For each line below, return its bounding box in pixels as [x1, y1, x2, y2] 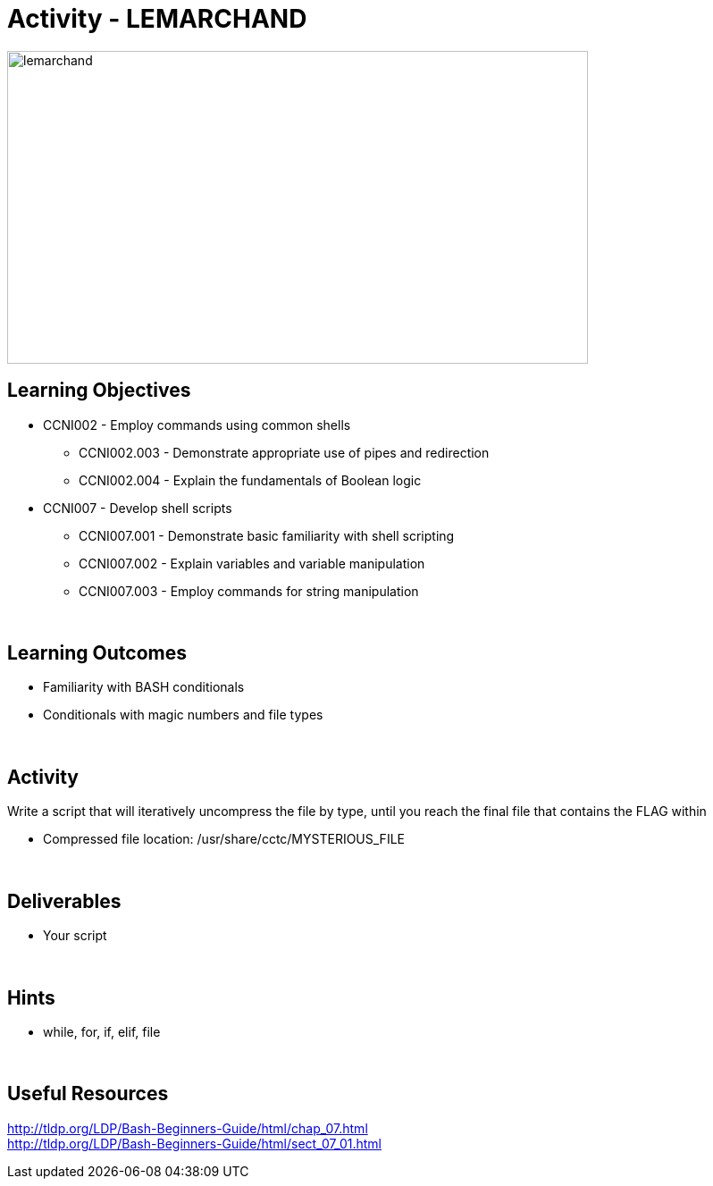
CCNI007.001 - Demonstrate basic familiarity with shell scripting [79, 527, 455, 543]
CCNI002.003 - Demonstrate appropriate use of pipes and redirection [79, 444, 490, 460]
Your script [43, 928, 107, 944]
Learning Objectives [7, 379, 191, 402]
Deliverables [7, 889, 122, 913]
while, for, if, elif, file [43, 1023, 161, 1039]
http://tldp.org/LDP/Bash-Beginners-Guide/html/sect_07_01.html [7, 1135, 382, 1151]
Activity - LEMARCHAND [7, 4, 307, 34]
